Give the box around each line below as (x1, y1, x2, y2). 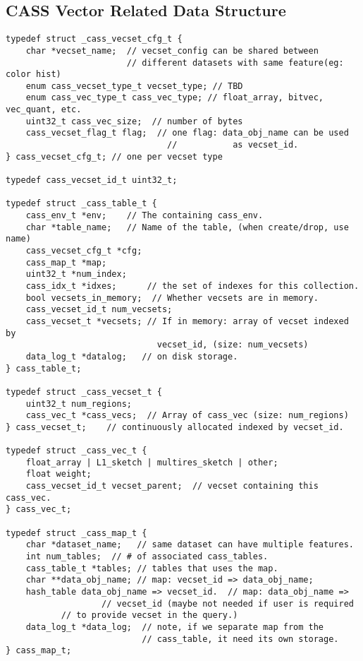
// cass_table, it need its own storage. (142, 633, 339, 644)
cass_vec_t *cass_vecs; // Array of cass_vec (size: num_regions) (25, 410, 349, 421)
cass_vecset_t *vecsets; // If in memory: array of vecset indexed (25, 316, 349, 326)
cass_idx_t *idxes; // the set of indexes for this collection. (25, 280, 359, 291)
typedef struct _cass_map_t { (6, 528, 147, 538)
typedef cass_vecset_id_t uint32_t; (6, 175, 178, 186)
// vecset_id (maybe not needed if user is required (101, 598, 354, 609)
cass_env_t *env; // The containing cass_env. (25, 210, 264, 221)
